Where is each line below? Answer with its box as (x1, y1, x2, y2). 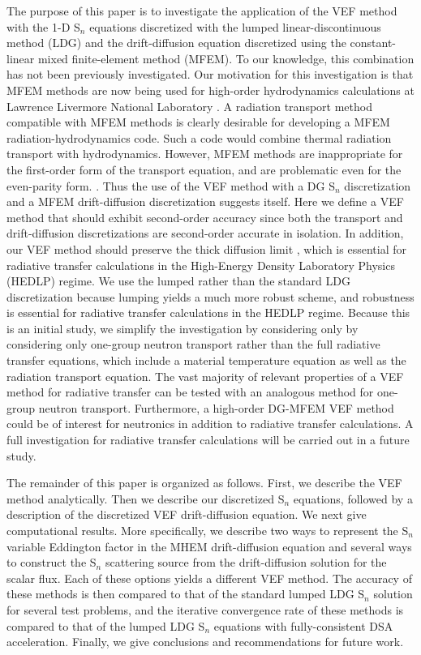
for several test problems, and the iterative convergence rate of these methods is (6, 601, 404, 618)
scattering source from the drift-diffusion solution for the (105, 554, 387, 571)
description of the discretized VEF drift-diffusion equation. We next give (6, 506, 367, 523)
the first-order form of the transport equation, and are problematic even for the (6, 161, 402, 178)
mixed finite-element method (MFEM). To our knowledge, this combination (37, 49, 415, 66)
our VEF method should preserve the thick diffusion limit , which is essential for (6, 240, 406, 257)
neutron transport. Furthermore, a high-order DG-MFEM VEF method (38, 399, 394, 416)
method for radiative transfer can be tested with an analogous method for (6, 383, 374, 400)
